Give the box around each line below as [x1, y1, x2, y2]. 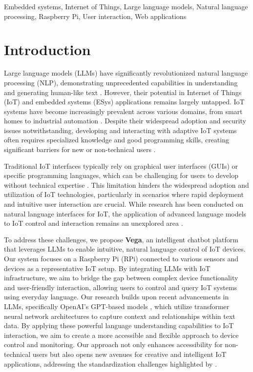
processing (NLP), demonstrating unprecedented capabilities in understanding [4, 77, 238, 87]
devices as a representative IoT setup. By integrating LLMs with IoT [4, 263, 211, 273]
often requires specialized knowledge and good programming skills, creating [4, 135, 229, 145]
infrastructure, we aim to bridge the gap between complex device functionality [4, 273, 238, 283]
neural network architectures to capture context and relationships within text [4, 311, 235, 321]
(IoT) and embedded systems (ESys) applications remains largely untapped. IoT [4, 97, 245, 107]
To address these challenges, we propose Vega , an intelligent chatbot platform [4, 234, 238, 244]
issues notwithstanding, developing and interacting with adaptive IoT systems [4, 125, 237, 135]
